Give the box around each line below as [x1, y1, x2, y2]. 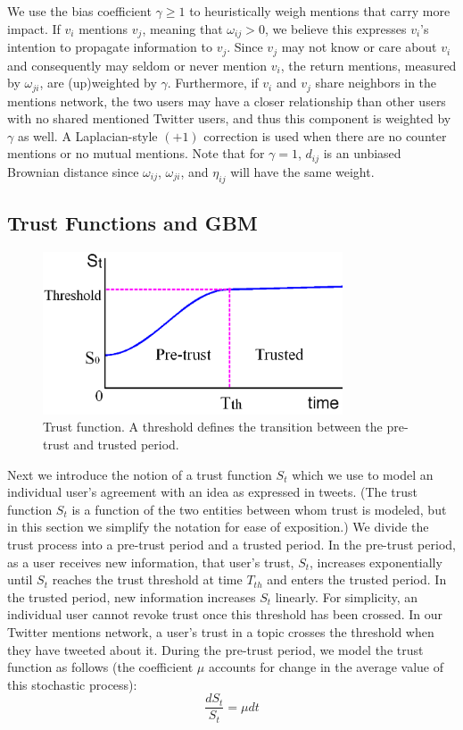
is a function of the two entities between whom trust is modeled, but [71, 499, 447, 518]
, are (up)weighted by [39, 73, 157, 92]
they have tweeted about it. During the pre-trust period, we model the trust [7, 640, 424, 659]
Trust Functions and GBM [7, 208, 258, 236]
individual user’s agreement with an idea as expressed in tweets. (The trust [7, 482, 418, 501]
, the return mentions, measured [280, 55, 457, 74]
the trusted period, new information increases [7, 587, 256, 606]
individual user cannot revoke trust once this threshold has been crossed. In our [7, 605, 443, 624]
